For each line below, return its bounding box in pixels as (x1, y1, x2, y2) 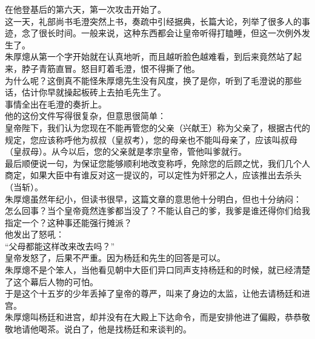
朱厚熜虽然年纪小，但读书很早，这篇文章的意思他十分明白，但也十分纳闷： (5, 192, 302, 205)
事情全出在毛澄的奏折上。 (5, 97, 107, 110)
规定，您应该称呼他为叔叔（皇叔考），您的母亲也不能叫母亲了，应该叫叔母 (5, 133, 297, 146)
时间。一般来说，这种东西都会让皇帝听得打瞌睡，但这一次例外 (55, 27, 302, 39)
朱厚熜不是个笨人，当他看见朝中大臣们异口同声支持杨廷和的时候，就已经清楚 (5, 263, 310, 276)
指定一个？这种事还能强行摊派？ (5, 216, 132, 228)
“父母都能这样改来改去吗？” (5, 239, 115, 252)
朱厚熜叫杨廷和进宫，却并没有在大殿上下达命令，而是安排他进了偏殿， (5, 311, 285, 323)
